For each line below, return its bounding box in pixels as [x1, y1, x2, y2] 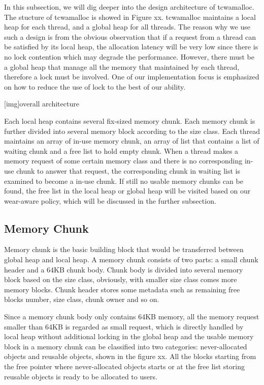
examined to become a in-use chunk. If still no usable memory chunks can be [4, 175, 243, 186]
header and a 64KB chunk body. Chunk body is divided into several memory [4, 264, 243, 274]
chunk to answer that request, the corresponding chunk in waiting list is [16, 165, 240, 176]
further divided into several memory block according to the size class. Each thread [4, 125, 260, 136]
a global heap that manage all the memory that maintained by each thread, [4, 61, 240, 72]
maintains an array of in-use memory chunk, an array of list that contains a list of [4, 135, 259, 146]
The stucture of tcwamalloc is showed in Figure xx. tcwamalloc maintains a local [4, 11, 256, 22]
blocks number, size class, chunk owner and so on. [4, 294, 159, 305]
